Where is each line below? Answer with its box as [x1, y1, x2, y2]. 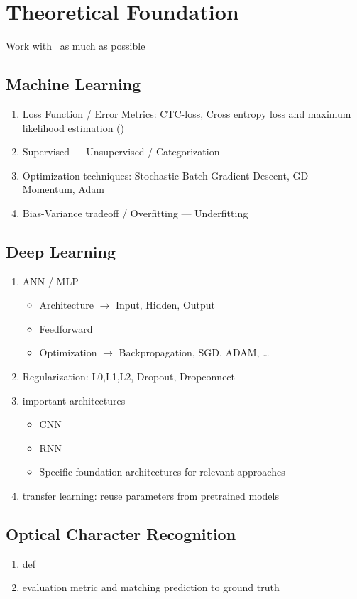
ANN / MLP [22, 273, 79, 288]
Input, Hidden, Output [115, 297, 216, 312]
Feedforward [39, 321, 93, 336]
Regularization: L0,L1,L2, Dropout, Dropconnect [22, 369, 236, 384]
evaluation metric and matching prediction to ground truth [22, 580, 280, 595]
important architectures [22, 392, 126, 407]
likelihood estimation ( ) [22, 120, 125, 135]
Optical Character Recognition [6, 523, 236, 545]
